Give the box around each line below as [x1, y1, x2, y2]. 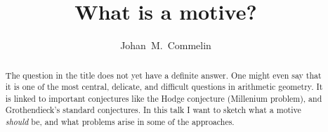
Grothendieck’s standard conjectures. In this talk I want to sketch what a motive [5, 104, 301, 116]
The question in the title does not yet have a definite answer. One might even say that [5, 69, 322, 81]
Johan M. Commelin [120, 38, 211, 53]
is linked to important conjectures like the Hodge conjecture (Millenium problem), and [5, 92, 322, 104]
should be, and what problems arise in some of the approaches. [5, 116, 235, 128]
